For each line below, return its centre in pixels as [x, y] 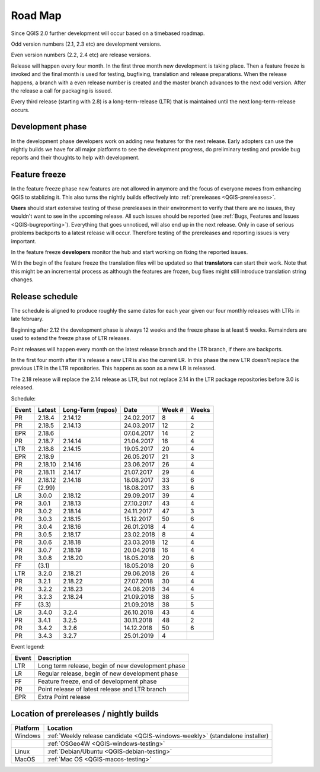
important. [24, 241]
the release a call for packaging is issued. [62, 90]
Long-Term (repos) [90, 409]
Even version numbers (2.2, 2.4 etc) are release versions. [81, 55]
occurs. [20, 110]
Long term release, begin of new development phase [111, 666]
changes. [22, 279]
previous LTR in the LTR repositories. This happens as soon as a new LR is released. [113, 368]
